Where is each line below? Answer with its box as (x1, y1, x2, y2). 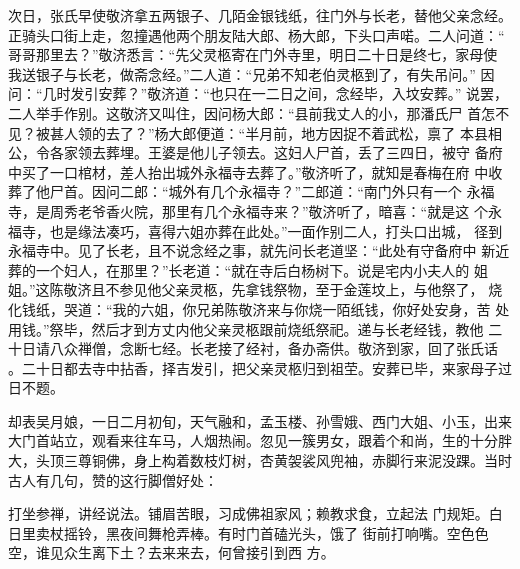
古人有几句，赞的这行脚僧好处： (8, 469, 218, 490)
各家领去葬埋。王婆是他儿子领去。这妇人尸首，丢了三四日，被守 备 (49, 142, 489, 163)
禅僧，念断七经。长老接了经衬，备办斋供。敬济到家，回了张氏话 (77, 338, 498, 359)
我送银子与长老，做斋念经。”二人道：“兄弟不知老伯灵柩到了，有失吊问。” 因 (8, 63, 495, 84)
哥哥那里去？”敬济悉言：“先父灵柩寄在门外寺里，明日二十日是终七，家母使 (8, 44, 498, 65)
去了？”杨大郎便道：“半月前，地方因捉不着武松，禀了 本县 (105, 122, 488, 143)
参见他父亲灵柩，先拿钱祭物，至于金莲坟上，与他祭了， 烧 (119, 279, 503, 300)
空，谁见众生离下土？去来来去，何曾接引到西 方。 (8, 542, 335, 563)
